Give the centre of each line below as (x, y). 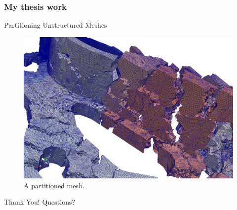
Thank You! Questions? (40, 202)
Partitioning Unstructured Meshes (56, 25)
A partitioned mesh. (54, 185)
